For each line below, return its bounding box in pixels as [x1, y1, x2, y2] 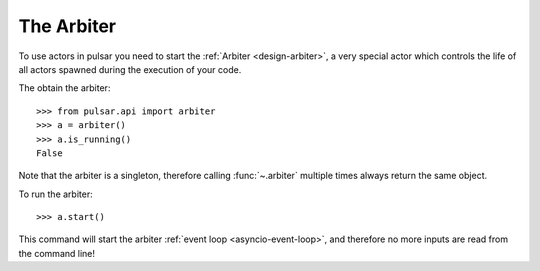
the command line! [18, 247, 95, 259]
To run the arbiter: [18, 188, 94, 200]
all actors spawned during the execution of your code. [18, 63, 242, 75]
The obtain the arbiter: [18, 82, 111, 94]
